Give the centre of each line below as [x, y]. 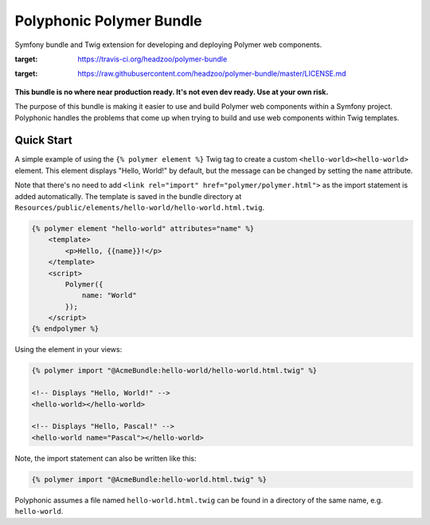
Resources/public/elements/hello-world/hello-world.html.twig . [140, 207]
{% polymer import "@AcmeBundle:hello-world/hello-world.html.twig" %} [174, 371]
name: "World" [109, 296]
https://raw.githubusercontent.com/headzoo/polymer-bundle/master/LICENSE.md [212, 74]
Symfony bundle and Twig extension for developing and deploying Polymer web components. [168, 45]
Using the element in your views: [68, 350]
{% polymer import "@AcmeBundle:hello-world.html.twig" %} [149, 479]
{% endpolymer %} [65, 329]
